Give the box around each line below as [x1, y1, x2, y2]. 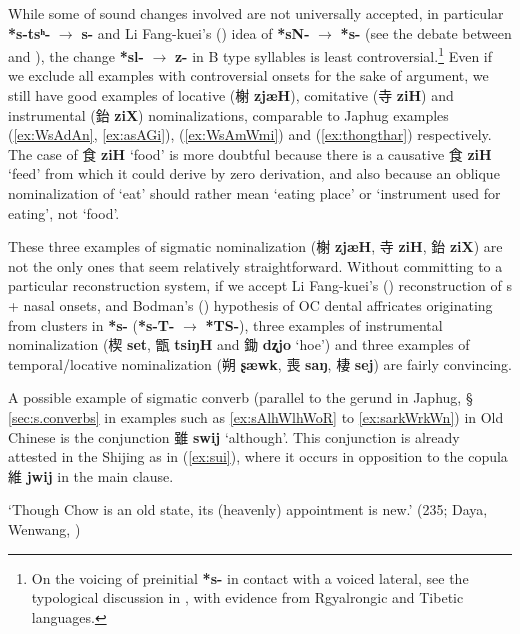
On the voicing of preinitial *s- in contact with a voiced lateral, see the [31, 567, 469, 588]
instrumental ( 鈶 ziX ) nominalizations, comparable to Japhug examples [8, 104, 449, 125]
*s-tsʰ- [8, 22, 51, 43]
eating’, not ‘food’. [8, 202, 120, 223]
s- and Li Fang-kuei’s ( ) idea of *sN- [81, 22, 310, 43]
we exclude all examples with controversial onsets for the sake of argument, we [8, 65, 489, 86]
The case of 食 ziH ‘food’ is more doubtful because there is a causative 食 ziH [8, 143, 492, 164]
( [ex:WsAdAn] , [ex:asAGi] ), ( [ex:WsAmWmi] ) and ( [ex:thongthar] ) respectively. [8, 124, 492, 145]
